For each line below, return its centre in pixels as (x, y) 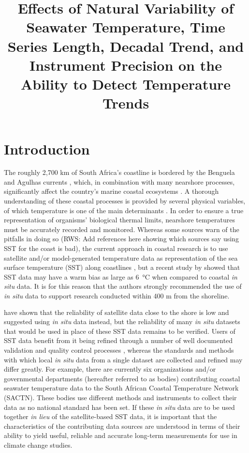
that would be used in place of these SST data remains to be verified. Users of (120, 331)
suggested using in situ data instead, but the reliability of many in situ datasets (122, 321)
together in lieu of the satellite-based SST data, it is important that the (110, 416)
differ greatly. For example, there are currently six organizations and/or (110, 369)
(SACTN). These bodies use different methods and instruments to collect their (120, 397)
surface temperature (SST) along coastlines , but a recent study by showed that (122, 267)
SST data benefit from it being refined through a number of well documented (118, 340)
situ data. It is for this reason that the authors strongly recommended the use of (123, 286)
